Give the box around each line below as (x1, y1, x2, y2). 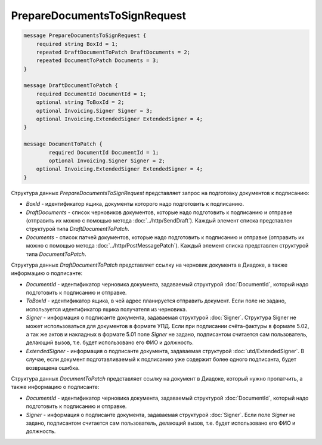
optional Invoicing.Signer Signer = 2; (48, 157, 165, 164)
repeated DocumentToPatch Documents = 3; (36, 57, 159, 64)
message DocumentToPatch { (23, 141, 103, 147)
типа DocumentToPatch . (26, 251, 86, 258)
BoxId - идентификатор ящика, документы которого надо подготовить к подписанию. (26, 200, 244, 208)
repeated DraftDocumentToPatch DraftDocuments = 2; (36, 48, 191, 55)
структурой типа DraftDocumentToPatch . (26, 225, 129, 233)
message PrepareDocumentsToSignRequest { (23, 32, 147, 39)
